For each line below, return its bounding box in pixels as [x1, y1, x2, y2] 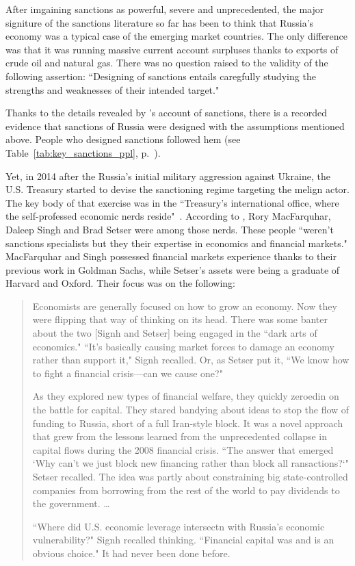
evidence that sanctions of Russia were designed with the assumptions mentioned [5, 118, 345, 133]
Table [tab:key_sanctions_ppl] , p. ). [5, 145, 161, 159]
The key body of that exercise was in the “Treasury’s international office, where [5, 195, 339, 209]
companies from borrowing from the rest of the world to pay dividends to [32, 483, 340, 497]
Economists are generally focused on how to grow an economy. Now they [32, 298, 337, 313]
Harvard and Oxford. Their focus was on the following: [5, 276, 235, 290]
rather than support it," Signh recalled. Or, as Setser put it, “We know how [32, 352, 350, 367]
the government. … [32, 496, 110, 511]
